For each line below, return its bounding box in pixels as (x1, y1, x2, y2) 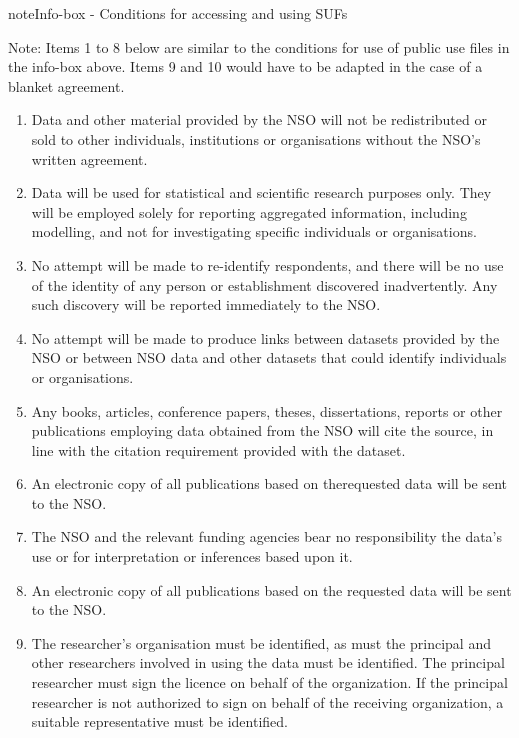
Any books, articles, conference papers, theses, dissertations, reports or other (31, 400, 503, 421)
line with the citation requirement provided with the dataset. (31, 439, 406, 460)
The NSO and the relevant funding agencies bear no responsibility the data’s (31, 526, 503, 547)
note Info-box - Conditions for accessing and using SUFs (8, 3, 348, 23)
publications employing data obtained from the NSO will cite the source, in (31, 420, 494, 441)
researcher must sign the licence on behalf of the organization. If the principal (31, 672, 508, 693)
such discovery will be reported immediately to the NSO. (31, 294, 381, 315)
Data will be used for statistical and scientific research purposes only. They (31, 182, 492, 203)
